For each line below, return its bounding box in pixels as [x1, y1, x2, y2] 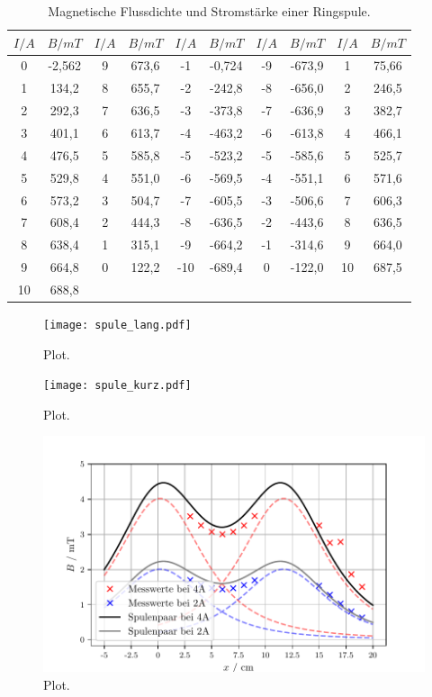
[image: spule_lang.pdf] [43, 318, 192, 331]
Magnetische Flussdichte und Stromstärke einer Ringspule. [48, 2, 371, 20]
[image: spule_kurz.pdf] [43, 379, 192, 393]
